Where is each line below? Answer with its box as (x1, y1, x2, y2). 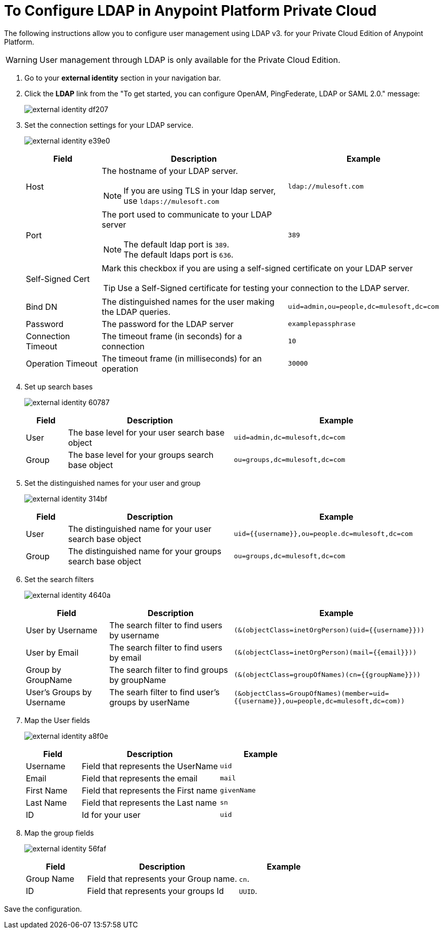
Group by (26, 664, 61, 675)
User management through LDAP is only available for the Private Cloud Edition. (39, 54, 340, 65)
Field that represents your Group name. (87, 873, 237, 884)
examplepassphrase (288, 320, 356, 328)
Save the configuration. (4, 904, 82, 913)
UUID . (239, 885, 257, 896)
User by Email (26, 647, 79, 658)
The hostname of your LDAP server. (101, 165, 238, 176)
